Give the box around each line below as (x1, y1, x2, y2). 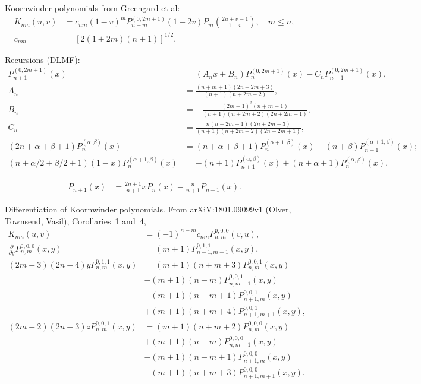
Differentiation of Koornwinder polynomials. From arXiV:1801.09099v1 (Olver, (5, 203, 291, 215)
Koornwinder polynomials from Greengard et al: (5, 2, 180, 14)
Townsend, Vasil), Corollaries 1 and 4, (5, 214, 146, 227)
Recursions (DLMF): (5, 53, 80, 65)
